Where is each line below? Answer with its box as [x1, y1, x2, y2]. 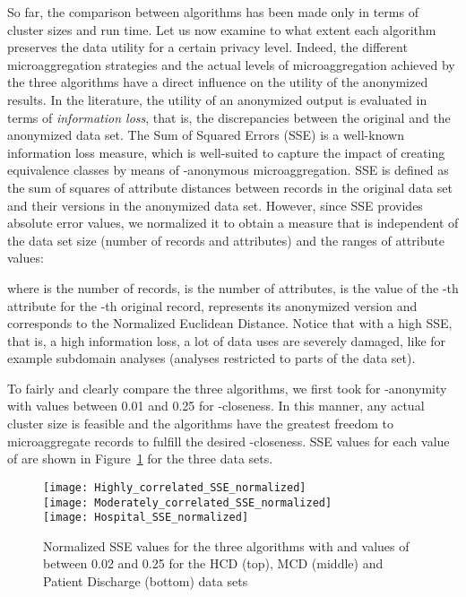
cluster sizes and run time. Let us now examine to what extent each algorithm [7, 20, 436, 39]
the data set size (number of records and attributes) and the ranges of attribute [7, 230, 444, 249]
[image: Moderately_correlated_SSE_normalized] [43, 496, 332, 509]
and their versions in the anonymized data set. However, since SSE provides [7, 195, 423, 214]
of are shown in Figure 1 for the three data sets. [7, 449, 273, 468]
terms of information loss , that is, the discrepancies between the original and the [7, 108, 451, 126]
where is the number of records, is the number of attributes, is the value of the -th [7, 278, 459, 297]
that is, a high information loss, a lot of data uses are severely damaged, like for [7, 331, 446, 350]
